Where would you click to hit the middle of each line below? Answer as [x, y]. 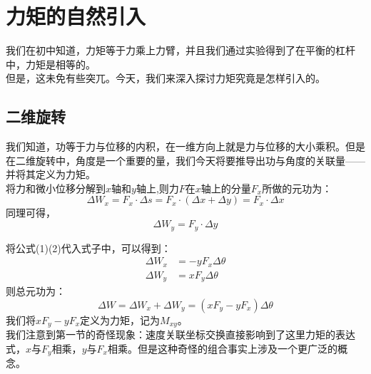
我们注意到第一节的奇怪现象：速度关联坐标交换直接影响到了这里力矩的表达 [181, 334]
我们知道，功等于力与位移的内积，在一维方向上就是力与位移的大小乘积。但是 [185, 146]
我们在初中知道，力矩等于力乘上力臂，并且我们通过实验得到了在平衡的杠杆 [181, 50]
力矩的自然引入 [76, 16]
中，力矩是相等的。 [51, 64]
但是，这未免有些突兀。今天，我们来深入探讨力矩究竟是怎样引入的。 [166, 78]
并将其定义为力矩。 [51, 174]
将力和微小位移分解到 [56, 188]
